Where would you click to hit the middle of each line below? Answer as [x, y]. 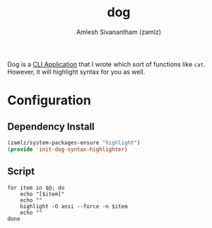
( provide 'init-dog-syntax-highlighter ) [68, 149]
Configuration [49, 101]
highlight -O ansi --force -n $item [74, 206]
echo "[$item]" [42, 194]
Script [21, 172]
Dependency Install [51, 126]
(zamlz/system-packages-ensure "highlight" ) [74, 142]
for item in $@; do [36, 188]
